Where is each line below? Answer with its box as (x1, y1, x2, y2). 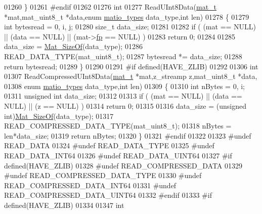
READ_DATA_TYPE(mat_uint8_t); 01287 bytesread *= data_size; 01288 (4, 51, 242, 61)
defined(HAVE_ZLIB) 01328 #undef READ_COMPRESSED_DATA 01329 (4, 160, 243, 170)
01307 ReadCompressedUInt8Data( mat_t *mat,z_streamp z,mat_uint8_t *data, (4, 71, 257, 81)
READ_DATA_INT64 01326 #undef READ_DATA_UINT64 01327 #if (4, 150, 232, 160)
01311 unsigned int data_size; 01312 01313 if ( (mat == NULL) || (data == (4, 91, 242, 101)
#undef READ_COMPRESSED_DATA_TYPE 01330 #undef (4, 170, 202, 181)
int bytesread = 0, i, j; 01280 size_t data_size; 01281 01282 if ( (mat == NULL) (4, 21, 256, 32)
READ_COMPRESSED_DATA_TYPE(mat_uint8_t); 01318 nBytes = (4, 120, 232, 131)
